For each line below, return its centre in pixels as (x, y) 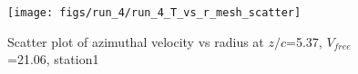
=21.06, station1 (53, 59)
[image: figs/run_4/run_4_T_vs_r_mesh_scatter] (154, 13)
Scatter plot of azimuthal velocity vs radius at (136, 41)
